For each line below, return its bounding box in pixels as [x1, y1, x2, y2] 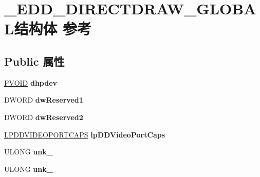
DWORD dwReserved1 [4, 94, 83, 105]
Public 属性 [4, 53, 65, 69]
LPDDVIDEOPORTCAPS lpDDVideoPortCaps [4, 129, 165, 140]
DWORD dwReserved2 [4, 111, 83, 122]
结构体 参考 [14, 18, 92, 39]
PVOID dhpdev [4, 77, 58, 88]
